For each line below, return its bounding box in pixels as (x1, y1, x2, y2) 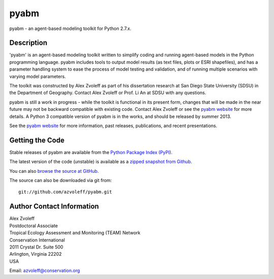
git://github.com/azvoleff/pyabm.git (18, 189, 113, 195)
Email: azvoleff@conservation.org (9, 267, 80, 274)
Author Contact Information (9, 202, 99, 211)
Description (9, 39, 48, 47)
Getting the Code (9, 136, 64, 144)
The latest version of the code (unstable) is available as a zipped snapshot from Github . (9, 159, 192, 165)
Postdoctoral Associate (9, 223, 58, 229)
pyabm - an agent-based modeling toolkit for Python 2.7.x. (9, 25, 131, 32)
